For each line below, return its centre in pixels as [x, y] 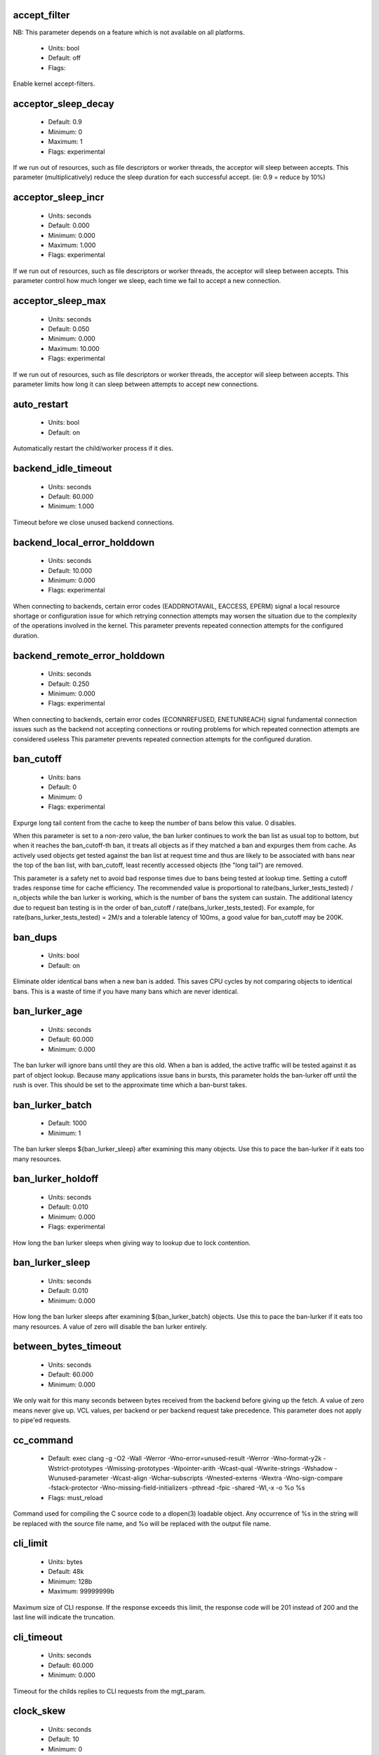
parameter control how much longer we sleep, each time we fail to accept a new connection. [147, 281]
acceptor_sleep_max [60, 301]
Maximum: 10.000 [74, 348]
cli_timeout [38, 1637]
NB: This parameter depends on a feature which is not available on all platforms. [129, 32]
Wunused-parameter [78, 1478]
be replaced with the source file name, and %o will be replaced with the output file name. [142, 1523]
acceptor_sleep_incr [59, 198]
